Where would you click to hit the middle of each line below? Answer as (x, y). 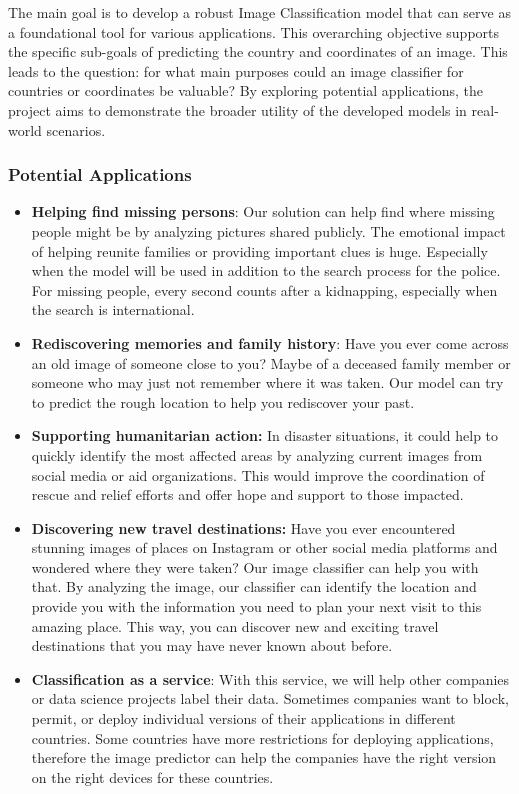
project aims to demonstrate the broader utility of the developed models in (237, 109)
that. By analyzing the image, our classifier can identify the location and (254, 586)
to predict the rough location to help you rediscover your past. (223, 401)
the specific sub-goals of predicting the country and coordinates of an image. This (258, 51)
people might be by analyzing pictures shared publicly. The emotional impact (268, 230)
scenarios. (76, 129)
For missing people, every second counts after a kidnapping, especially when (264, 289)
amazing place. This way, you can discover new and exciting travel (235, 625)
